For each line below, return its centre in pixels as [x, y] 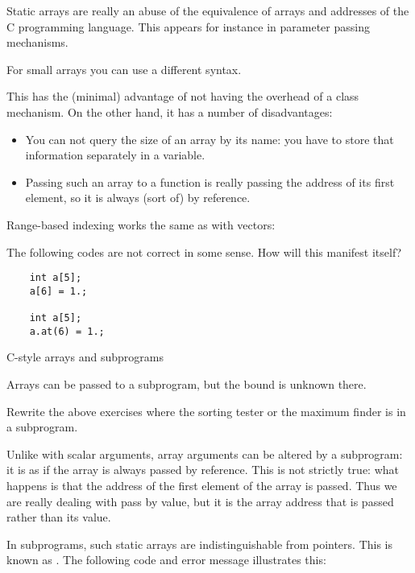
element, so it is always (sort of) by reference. [138, 198]
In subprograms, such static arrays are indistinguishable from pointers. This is [200, 544]
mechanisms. [37, 42]
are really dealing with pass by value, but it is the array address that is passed [200, 501]
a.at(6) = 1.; [67, 331]
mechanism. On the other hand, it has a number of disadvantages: [170, 111]
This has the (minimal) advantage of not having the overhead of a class [183, 96]
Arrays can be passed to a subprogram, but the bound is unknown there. [187, 384]
